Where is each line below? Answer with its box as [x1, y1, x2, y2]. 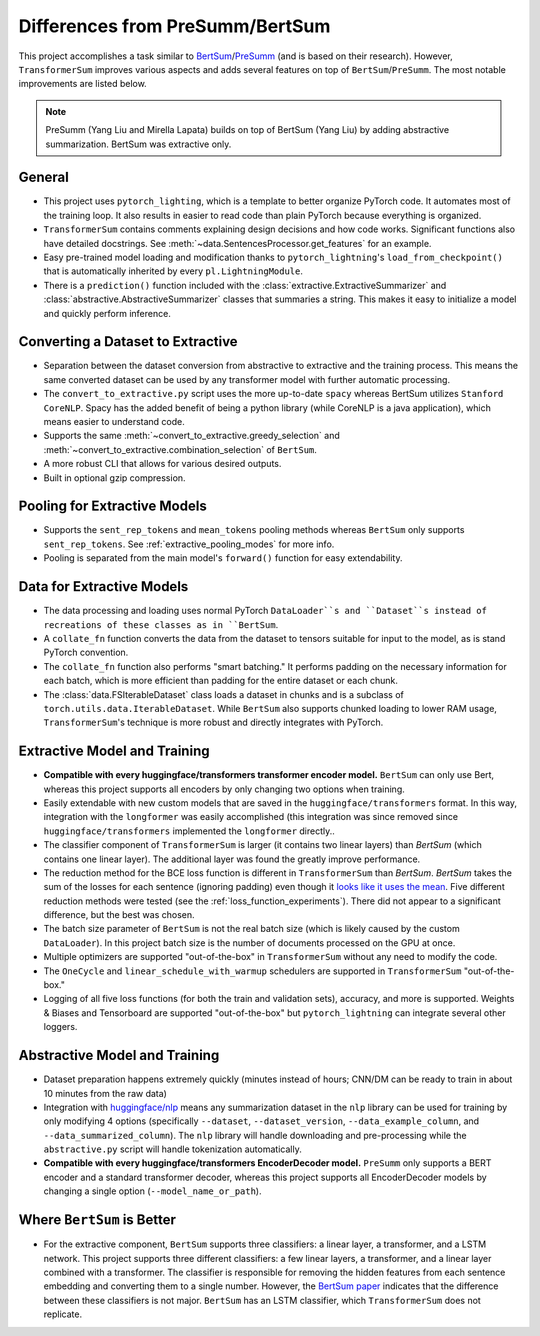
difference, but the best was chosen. [43, 909, 195, 921]
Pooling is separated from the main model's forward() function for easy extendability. [43, 552, 403, 564]
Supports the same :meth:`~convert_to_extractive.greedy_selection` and [43, 430, 340, 442]
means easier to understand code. [43, 416, 185, 427]
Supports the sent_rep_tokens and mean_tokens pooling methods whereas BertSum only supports [43, 524, 465, 536]
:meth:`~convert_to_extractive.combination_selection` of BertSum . [43, 443, 317, 455]
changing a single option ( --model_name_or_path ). [43, 1185, 262, 1197]
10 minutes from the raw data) [43, 1087, 167, 1099]
